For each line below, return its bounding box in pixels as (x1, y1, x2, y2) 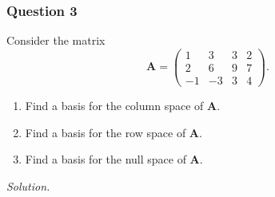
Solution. (6, 177, 50, 194)
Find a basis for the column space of (25, 97, 204, 113)
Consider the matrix (6, 32, 106, 49)
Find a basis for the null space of (25, 151, 186, 167)
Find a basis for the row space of (25, 124, 186, 140)
